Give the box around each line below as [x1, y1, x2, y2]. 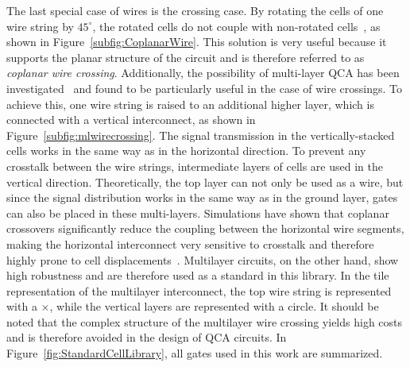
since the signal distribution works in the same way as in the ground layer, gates [6, 189, 398, 206]
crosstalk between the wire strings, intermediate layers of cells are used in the [6, 157, 383, 174]
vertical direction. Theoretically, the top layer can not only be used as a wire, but [6, 173, 404, 190]
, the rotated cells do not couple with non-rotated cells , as [92, 17, 381, 34]
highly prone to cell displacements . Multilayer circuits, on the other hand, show [6, 251, 399, 268]
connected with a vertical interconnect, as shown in [6, 111, 256, 128]
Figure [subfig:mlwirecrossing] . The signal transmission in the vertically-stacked [6, 126, 395, 143]
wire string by [6, 17, 74, 34]
